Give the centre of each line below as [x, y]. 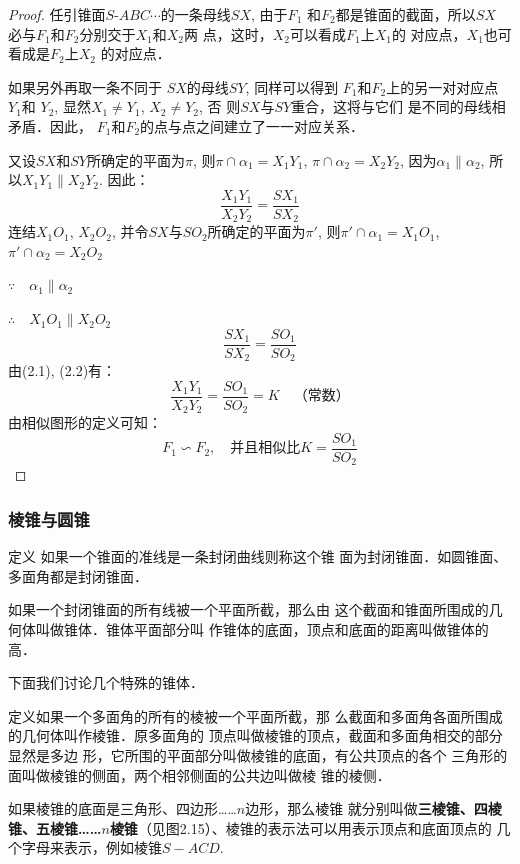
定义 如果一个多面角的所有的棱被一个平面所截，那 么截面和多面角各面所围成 [255, 715]
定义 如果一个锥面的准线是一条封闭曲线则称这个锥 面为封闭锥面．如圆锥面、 [258, 556]
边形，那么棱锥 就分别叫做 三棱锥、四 [366, 808]
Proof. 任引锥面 [57, 14]
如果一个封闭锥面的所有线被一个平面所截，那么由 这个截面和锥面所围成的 [248, 609]
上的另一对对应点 [442, 86]
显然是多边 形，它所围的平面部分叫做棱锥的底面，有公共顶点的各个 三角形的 [258, 754]
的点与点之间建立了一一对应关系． [252, 125]
